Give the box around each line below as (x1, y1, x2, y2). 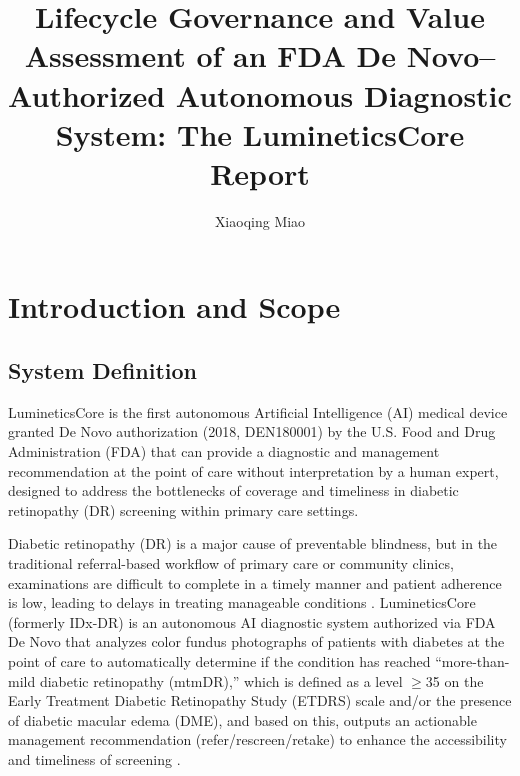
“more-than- (435, 650, 510, 671)
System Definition (8, 355, 198, 386)
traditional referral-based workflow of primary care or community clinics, (8, 553, 454, 574)
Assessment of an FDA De (24, 35, 396, 76)
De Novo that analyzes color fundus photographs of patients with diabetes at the (8, 631, 505, 652)
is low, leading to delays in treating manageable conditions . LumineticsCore (8, 592, 476, 613)
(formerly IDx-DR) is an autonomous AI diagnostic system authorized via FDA (8, 611, 496, 632)
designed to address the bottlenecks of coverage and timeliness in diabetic (8, 480, 459, 501)
